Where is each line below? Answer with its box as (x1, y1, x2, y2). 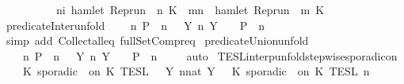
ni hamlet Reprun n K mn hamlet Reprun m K (55, 2, 325, 17)
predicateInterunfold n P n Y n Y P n (6, 16, 265, 33)
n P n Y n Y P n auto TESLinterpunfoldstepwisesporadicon (22, 47, 398, 64)
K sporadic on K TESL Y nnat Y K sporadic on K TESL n (22, 63, 370, 79)
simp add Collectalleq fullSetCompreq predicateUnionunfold (6, 32, 309, 49)
